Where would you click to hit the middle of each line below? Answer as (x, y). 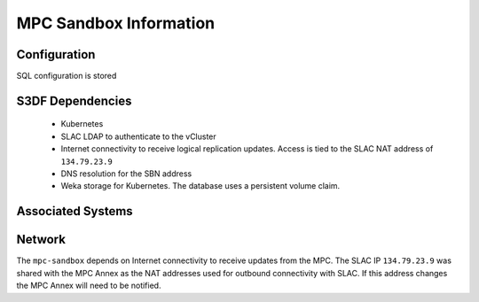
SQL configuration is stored (67, 76)
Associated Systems (75, 211)
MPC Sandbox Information (116, 23)
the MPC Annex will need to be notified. (89, 286)
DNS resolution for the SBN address (126, 174)
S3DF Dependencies (74, 101)
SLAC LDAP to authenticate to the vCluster (138, 136)
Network (41, 240)
